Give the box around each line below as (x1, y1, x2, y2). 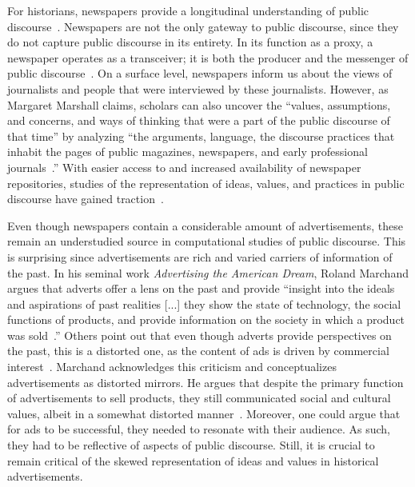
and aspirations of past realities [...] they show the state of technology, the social (7, 295, 401, 312)
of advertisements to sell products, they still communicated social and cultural (7, 389, 391, 406)
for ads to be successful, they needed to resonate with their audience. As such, (7, 421, 390, 437)
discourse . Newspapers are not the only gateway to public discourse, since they (7, 18, 399, 34)
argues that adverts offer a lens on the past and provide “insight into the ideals (7, 280, 395, 297)
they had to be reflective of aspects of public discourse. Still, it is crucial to (7, 437, 375, 453)
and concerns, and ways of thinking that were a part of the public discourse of (7, 112, 390, 129)
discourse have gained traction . (7, 190, 164, 207)
